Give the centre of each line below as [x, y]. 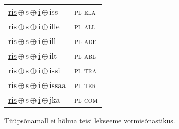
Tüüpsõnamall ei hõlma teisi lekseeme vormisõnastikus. [90, 120]
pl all [85, 26]
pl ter [85, 85]
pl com [86, 99]
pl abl [85, 55]
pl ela [85, 11]
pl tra [85, 70]
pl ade [85, 41]
